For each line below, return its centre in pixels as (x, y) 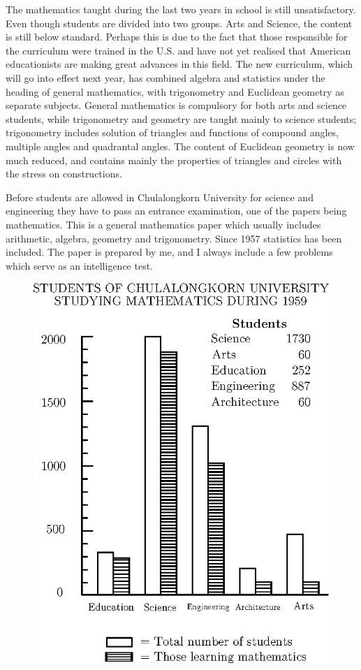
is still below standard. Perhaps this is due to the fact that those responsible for (177, 37)
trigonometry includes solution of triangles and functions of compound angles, (172, 132)
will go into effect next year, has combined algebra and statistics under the (165, 77)
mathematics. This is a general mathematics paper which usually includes (163, 224)
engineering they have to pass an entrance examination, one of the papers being (176, 211)
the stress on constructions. (64, 174)
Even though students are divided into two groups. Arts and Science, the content (179, 23)
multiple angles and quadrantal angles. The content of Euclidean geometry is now (180, 146)
